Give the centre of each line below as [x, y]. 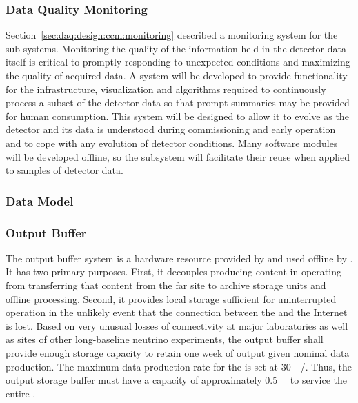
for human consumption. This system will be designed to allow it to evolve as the [177, 116]
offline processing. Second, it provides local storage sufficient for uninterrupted [171, 298]
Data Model [40, 200]
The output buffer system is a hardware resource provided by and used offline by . [179, 258]
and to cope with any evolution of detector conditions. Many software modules [172, 142]
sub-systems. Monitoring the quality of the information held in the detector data [176, 48]
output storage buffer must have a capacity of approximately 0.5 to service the [177, 380]
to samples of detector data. [64, 170]
